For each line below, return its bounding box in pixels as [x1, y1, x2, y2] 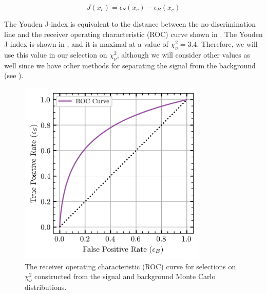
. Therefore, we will [197, 39, 258, 49]
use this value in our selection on [4, 49, 107, 60]
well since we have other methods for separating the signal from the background [4, 60, 256, 70]
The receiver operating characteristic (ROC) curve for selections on [25, 261, 236, 271]
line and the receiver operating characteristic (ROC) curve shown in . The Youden [4, 28, 263, 39]
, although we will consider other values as [117, 49, 250, 60]
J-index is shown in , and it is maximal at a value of [4, 39, 168, 49]
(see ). [4, 70, 24, 81]
